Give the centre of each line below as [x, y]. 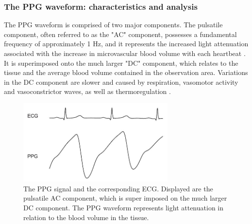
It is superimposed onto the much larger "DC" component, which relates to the [121, 63]
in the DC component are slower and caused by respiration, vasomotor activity [121, 82]
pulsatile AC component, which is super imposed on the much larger [125, 198]
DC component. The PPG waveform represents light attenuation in [124, 207]
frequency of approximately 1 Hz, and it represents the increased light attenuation [126, 44]
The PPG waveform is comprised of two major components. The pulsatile [113, 25]
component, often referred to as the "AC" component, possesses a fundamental [120, 34]
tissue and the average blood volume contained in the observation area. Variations [126, 72]
